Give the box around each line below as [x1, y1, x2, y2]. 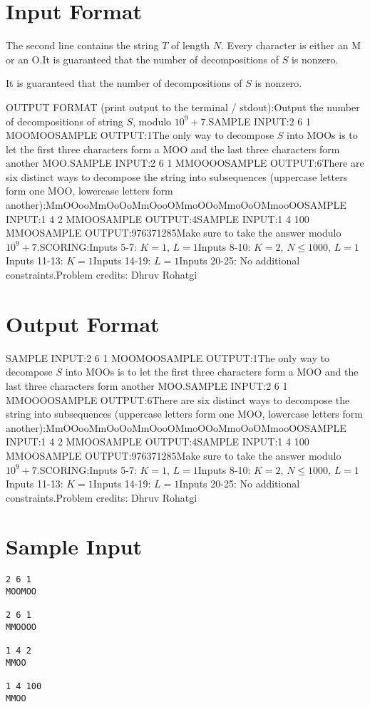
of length [171, 38, 210, 53]
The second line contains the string [6, 38, 159, 53]
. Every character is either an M [221, 38, 361, 53]
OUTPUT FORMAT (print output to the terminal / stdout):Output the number [6, 99, 360, 114]
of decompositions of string [6, 113, 123, 128]
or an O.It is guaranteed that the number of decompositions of [6, 51, 279, 66]
